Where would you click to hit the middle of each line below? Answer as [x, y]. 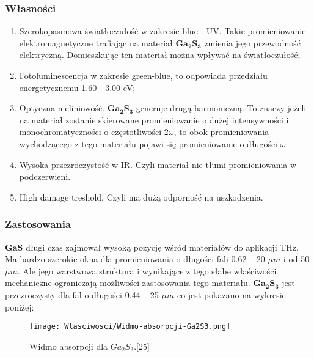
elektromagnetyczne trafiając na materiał [96, 42]
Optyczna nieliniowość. [62, 108]
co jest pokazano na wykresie [231, 294]
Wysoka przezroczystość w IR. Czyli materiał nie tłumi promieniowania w [158, 164]
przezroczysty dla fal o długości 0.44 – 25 [82, 294]
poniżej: [20, 307]
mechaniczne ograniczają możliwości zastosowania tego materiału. [128, 283]
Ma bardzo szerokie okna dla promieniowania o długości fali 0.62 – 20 [135, 259]
